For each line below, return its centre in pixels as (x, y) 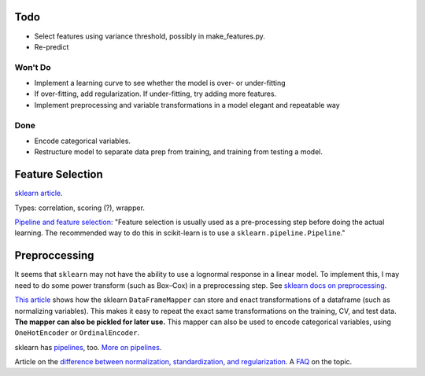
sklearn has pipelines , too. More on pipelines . (88, 347)
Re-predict (52, 46)
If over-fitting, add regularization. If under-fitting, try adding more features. (155, 94)
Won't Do (33, 67)
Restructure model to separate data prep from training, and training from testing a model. (178, 152)
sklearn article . (39, 194)
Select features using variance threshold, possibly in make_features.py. (150, 36)
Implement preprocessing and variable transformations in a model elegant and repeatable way (187, 105)
